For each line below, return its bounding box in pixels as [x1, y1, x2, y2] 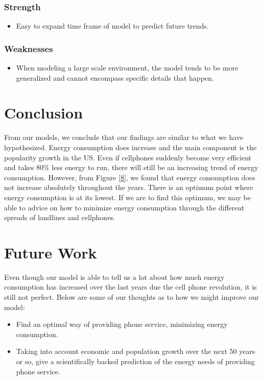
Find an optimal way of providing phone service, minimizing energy [16, 319, 228, 329]
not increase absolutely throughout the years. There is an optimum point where [4, 182, 253, 193]
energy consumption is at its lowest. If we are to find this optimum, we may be [4, 192, 251, 202]
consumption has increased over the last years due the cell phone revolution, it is [4, 281, 257, 292]
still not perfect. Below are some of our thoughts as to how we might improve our [4, 292, 259, 302]
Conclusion [4, 102, 83, 123]
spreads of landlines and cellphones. [4, 212, 115, 223]
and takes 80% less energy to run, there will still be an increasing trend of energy [4, 162, 258, 173]
